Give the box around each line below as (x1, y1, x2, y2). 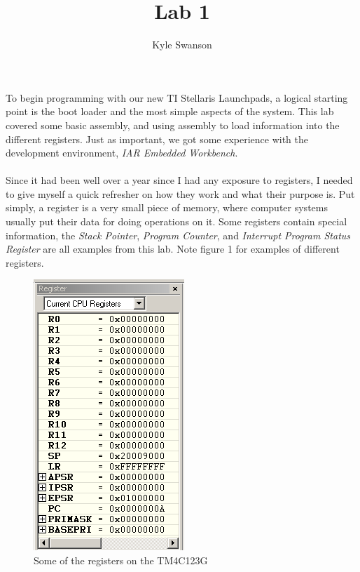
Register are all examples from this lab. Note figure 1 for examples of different (6, 241, 340, 256)
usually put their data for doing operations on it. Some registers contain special (6, 214, 347, 229)
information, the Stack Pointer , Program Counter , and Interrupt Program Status (6, 227, 351, 242)
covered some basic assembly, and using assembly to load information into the (6, 117, 340, 132)
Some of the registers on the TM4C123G (34, 553, 208, 568)
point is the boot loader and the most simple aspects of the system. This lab (6, 104, 334, 119)
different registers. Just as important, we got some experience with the (6, 131, 308, 146)
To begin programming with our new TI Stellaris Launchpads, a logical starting (6, 90, 348, 105)
